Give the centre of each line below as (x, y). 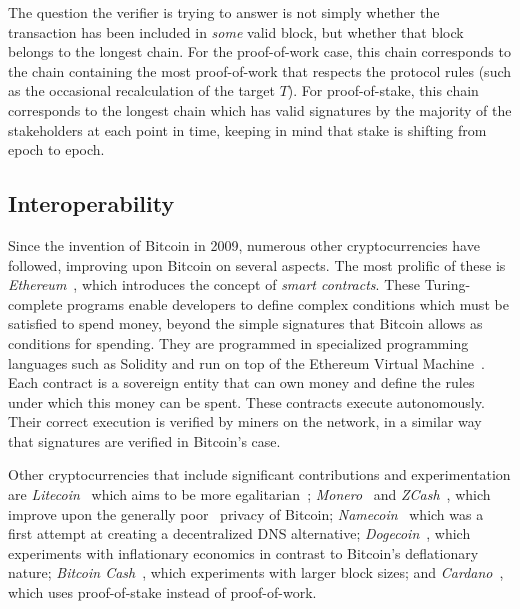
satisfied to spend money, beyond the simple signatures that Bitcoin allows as (245, 323)
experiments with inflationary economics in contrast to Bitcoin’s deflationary (243, 552)
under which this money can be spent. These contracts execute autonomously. (246, 401)
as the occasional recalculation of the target (141, 90)
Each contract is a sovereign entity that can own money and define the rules (241, 382)
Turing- (447, 284)
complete (35, 303)
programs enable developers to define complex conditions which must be (288, 303)
